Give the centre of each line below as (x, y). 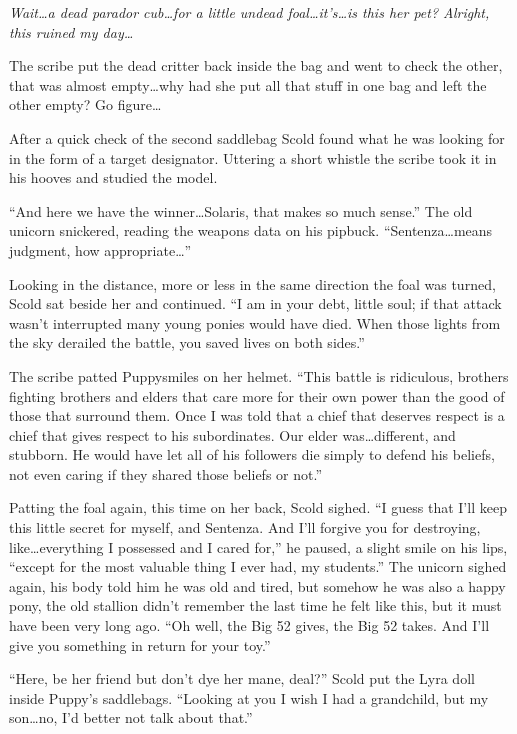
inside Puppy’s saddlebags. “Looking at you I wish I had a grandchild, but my (249, 697)
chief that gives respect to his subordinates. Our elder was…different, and (232, 434)
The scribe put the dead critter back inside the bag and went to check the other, (256, 65)
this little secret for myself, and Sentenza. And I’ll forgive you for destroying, (245, 527)
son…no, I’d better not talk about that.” (131, 717)
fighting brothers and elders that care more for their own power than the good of (257, 395)
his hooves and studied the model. (113, 177)
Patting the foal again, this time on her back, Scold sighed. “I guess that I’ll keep (258, 507)
